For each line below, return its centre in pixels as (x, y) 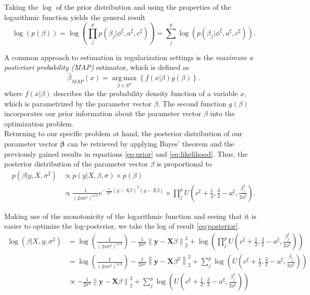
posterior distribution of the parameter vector (76, 164)
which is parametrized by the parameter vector (78, 103)
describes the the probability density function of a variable (146, 93)
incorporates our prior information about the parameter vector (103, 113)
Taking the (21, 7)
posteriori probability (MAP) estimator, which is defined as (97, 67)
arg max (124, 78)
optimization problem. (39, 123)
